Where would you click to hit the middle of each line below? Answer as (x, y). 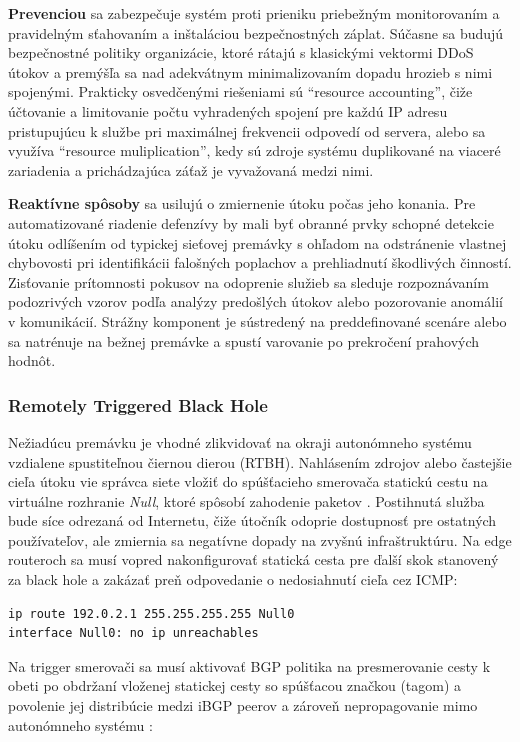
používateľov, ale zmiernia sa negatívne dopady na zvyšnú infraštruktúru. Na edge (260, 539)
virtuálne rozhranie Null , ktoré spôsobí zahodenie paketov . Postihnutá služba (246, 500)
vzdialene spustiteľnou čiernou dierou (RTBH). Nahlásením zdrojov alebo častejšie (260, 461)
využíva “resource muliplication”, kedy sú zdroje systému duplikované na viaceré (254, 150)
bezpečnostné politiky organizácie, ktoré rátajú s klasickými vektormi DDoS (241, 52)
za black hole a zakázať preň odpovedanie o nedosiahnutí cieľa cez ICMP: (233, 579)
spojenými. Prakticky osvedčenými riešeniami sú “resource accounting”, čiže (240, 91)
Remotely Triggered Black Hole (138, 404)
